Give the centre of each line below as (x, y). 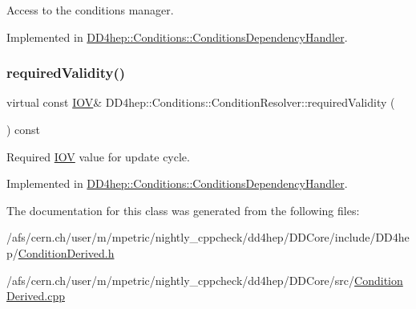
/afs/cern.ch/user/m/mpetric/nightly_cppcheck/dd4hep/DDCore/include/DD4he (208, 237)
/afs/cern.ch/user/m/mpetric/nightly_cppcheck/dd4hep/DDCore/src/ (181, 280)
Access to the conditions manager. (90, 10)
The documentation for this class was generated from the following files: (183, 210)
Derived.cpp (36, 296)
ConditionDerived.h (66, 252)
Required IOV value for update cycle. (98, 156)
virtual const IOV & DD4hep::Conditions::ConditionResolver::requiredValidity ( (201, 102)
